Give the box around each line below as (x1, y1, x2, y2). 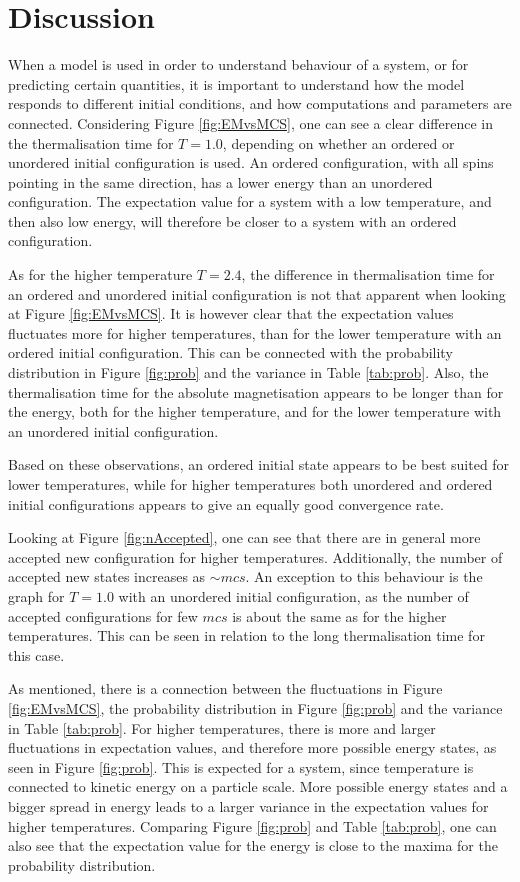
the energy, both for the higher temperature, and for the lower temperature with (8, 401, 502, 422)
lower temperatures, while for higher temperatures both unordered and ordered (8, 474, 493, 494)
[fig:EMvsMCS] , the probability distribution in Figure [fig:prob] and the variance (8, 697, 503, 718)
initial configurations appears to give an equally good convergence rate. (8, 493, 444, 514)
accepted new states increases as (8, 566, 206, 587)
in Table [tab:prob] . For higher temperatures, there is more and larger (8, 717, 436, 738)
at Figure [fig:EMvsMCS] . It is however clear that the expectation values (8, 303, 454, 324)
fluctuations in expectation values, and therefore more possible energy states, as (8, 737, 497, 758)
